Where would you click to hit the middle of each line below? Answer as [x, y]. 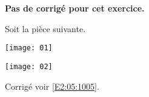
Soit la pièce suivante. [45, 28]
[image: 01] [29, 48]
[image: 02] [29, 66]
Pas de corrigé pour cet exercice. [75, 8]
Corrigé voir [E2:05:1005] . [52, 86]
